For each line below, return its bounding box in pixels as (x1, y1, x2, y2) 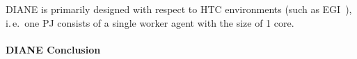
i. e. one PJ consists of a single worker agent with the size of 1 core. (6, 15, 294, 29)
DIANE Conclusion (6, 42, 101, 56)
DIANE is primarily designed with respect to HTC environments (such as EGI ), (6, 2, 352, 16)
